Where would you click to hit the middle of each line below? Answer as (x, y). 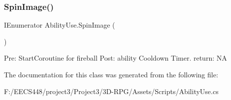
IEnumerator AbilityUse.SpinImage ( (60, 25)
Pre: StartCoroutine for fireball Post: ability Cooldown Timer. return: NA (115, 58)
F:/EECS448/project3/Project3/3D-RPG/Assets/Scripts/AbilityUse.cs (111, 91)
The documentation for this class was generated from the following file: (111, 74)
